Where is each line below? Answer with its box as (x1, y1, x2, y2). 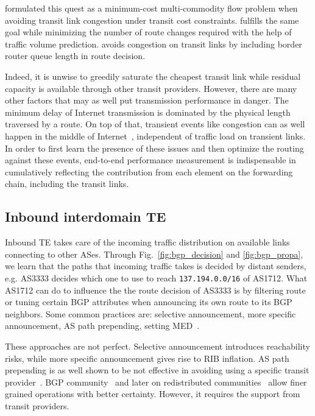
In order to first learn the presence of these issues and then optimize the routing (5, 141, 304, 154)
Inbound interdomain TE (5, 207, 166, 226)
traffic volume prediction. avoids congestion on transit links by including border (5, 37, 302, 50)
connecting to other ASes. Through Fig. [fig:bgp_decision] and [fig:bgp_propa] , (5, 247, 303, 260)
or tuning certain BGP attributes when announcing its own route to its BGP (5, 295, 292, 308)
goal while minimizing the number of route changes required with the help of (5, 26, 292, 38)
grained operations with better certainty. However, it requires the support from (5, 387, 300, 400)
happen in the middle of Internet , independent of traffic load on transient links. (5, 129, 306, 142)
